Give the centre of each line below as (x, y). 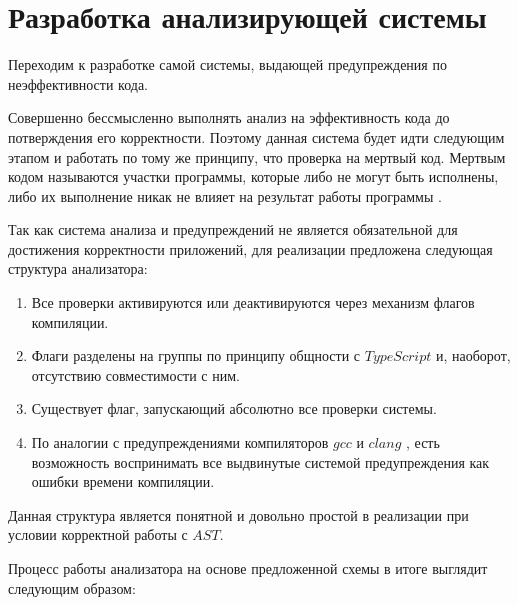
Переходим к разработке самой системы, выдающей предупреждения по (227, 64)
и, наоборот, (473, 355)
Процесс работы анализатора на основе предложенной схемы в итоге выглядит (248, 568)
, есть (423, 442)
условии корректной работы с (98, 534)
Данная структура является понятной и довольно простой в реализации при (238, 514)
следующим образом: (72, 587)
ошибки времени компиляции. (123, 481)
